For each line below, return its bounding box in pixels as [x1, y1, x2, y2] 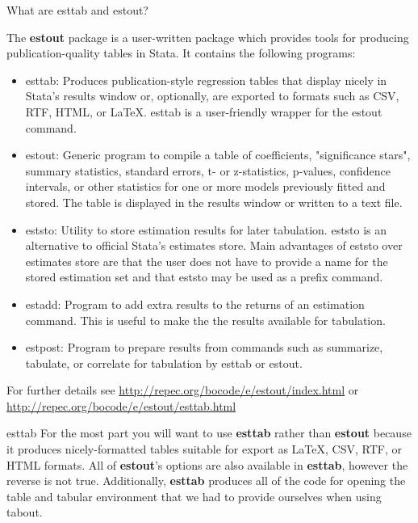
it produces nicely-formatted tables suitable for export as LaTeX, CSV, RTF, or [6, 441, 402, 458]
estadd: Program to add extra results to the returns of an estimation [25, 295, 365, 312]
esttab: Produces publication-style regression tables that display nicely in [25, 71, 387, 88]
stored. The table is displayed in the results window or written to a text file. [25, 193, 403, 210]
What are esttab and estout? [6, 2, 148, 18]
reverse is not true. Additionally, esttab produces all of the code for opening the [6, 472, 406, 489]
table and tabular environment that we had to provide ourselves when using [6, 487, 382, 504]
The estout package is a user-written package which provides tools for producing [6, 28, 409, 45]
